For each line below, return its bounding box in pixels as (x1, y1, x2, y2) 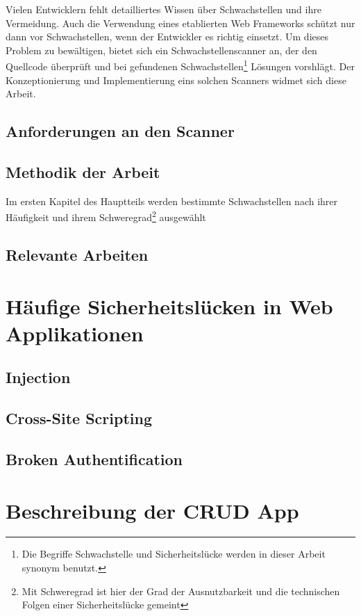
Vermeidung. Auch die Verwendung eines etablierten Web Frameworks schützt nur (6, 15, 355, 30)
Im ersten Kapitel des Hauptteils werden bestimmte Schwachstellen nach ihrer (6, 193, 338, 208)
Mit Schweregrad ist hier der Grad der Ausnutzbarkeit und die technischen (22, 583, 340, 598)
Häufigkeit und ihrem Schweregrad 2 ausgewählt (6, 208, 206, 225)
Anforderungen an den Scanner (6, 120, 235, 142)
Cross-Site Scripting (6, 407, 153, 429)
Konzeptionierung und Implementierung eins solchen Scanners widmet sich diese (6, 72, 346, 87)
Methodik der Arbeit (6, 161, 160, 182)
